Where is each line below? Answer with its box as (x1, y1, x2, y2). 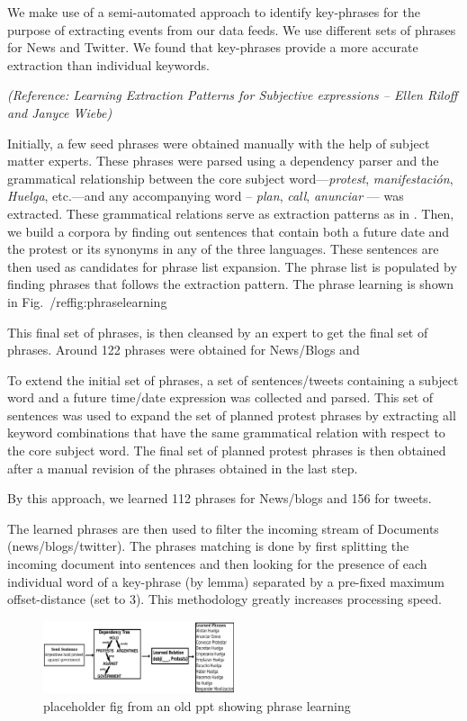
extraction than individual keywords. (7, 55, 210, 74)
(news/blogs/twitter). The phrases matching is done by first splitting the (7, 536, 409, 555)
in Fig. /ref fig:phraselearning (7, 292, 167, 311)
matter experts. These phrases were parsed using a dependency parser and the (7, 151, 439, 170)
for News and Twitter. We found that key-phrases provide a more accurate (7, 38, 418, 57)
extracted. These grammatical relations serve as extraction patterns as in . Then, (7, 203, 454, 222)
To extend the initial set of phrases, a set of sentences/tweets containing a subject (7, 370, 459, 389)
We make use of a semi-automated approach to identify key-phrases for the (7, 3, 420, 21)
